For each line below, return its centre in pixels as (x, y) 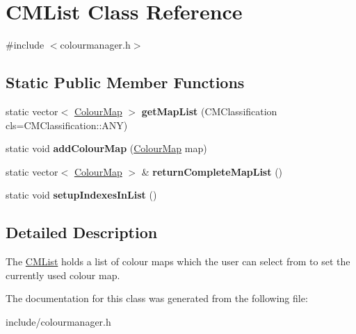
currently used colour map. (63, 275)
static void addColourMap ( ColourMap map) (106, 148)
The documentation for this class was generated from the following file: (157, 298)
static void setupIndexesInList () (81, 195)
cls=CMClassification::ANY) (67, 125)
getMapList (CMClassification (209, 111)
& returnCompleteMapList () (212, 171)
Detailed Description (82, 232)
